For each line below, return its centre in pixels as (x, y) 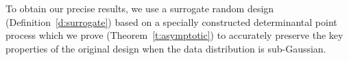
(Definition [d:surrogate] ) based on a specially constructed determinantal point (171, 21)
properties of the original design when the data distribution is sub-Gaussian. (166, 48)
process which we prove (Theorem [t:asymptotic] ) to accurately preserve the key (174, 35)
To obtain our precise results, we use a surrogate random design (140, 8)
